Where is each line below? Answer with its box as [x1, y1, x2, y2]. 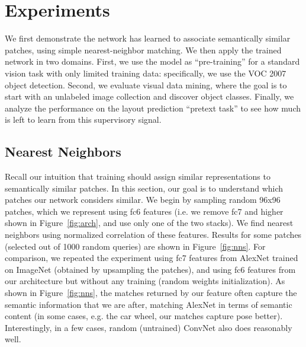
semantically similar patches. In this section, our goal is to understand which [5, 182, 284, 194]
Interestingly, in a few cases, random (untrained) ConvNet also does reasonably [5, 321, 292, 333]
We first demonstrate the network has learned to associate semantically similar [5, 32, 291, 44]
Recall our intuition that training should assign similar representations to [5, 170, 270, 183]
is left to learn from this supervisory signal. [5, 113, 162, 126]
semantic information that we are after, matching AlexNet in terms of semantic [5, 298, 292, 310]
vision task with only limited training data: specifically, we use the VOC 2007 [5, 66, 286, 79]
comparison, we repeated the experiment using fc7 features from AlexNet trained [5, 252, 298, 264]
